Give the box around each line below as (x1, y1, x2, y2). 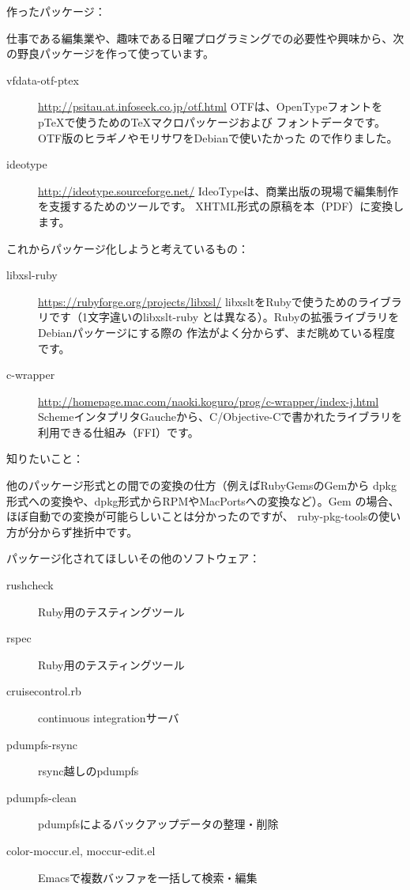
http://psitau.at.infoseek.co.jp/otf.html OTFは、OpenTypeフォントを (38, 98, 383, 115)
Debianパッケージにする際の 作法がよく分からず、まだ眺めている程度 (38, 324, 395, 340)
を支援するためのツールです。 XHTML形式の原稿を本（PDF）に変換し (38, 198, 404, 214)
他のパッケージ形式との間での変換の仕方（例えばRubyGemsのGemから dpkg (6, 477, 397, 494)
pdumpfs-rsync (6, 736, 78, 752)
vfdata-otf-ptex (6, 71, 79, 88)
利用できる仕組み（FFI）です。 (38, 423, 199, 440)
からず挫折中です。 (39, 523, 138, 540)
